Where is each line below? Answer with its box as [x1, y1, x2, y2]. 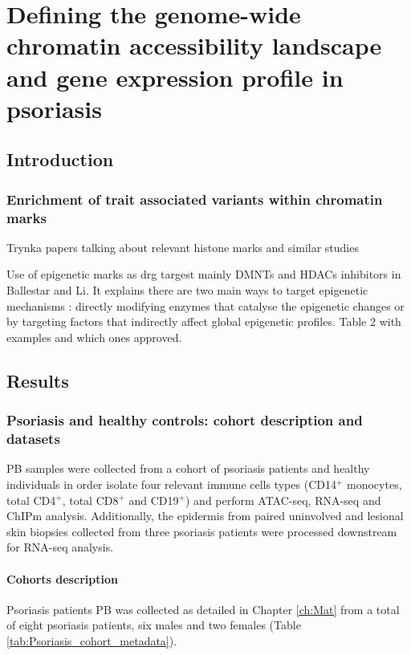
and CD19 [128, 491, 179, 508]
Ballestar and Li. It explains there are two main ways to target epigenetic [6, 282, 368, 299]
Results [6, 368, 69, 393]
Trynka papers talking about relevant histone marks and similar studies [6, 238, 359, 255]
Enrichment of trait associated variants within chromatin [6, 189, 383, 209]
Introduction [6, 147, 114, 172]
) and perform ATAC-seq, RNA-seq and [185, 491, 381, 508]
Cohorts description [6, 570, 118, 587]
